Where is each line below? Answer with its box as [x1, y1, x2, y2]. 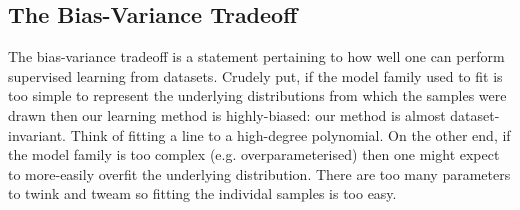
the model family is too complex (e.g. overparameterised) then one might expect [8, 144, 500, 165]
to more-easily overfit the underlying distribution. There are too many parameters [8, 163, 511, 184]
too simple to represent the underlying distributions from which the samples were [8, 85, 507, 106]
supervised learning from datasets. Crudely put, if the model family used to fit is [8, 65, 503, 86]
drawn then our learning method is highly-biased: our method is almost [8, 104, 446, 125]
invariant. [8, 124, 67, 145]
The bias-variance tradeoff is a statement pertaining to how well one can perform [8, 46, 505, 67]
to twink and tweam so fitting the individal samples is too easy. [8, 183, 397, 204]
